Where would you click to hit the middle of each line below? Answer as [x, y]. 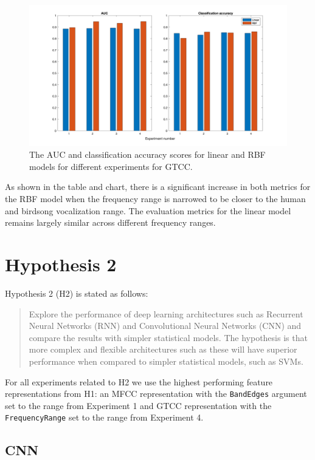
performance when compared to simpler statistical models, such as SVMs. [166, 361]
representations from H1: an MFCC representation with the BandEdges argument [156, 394]
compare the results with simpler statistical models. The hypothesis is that [168, 337]
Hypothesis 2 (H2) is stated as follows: [77, 293]
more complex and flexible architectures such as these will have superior [163, 349]
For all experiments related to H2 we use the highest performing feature [139, 381]
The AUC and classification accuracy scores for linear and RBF [147, 154]
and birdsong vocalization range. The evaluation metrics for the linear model [148, 210]
